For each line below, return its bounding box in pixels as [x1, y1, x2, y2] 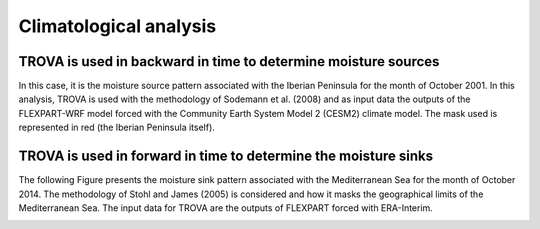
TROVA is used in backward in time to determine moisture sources [18, 53, 440, 70]
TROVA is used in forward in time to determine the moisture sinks [18, 148, 434, 165]
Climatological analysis [18, 15, 217, 37]
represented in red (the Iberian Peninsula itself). [18, 121, 215, 134]
